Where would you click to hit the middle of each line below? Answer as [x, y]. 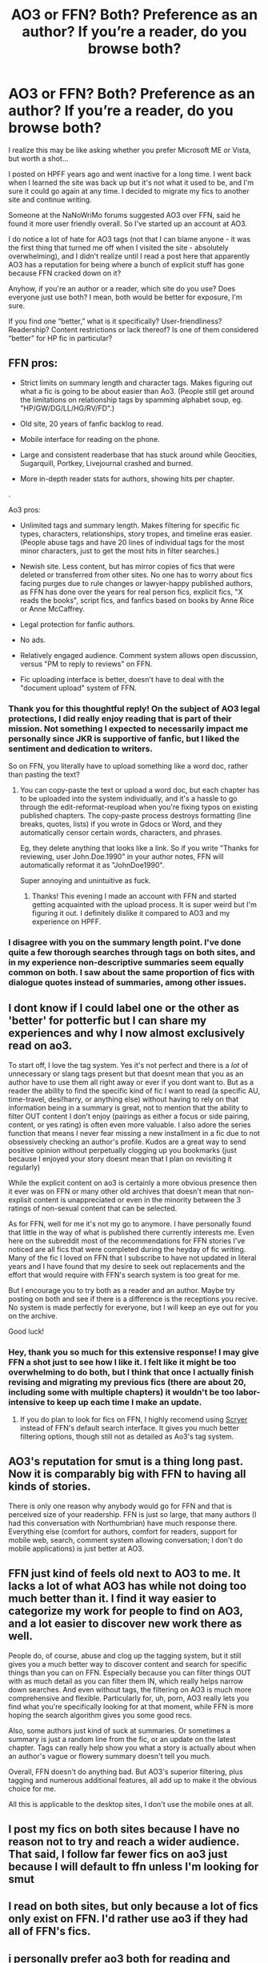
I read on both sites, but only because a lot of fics [133, 1907]
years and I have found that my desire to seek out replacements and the [127, 1266]
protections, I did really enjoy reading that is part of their [120, 718]
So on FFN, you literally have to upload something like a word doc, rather [128, 766]
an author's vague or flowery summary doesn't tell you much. [110, 1756]
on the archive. [33, 1315]
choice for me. [32, 1788]
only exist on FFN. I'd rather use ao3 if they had [128, 1919]
